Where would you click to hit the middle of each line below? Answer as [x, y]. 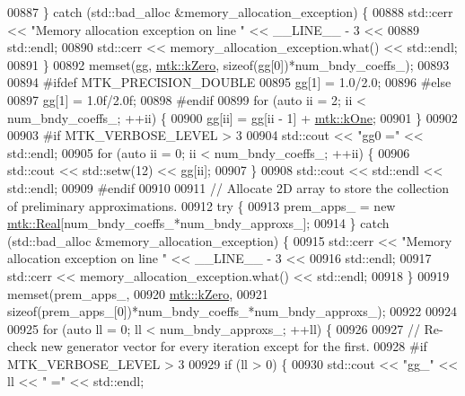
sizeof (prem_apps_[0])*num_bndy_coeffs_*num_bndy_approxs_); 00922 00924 [232, 311]
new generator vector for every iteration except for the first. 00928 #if [234, 346]
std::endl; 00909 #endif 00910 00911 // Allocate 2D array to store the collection [228, 187]
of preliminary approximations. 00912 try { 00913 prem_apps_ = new [202, 205]
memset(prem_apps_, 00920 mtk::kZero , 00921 [138, 293]
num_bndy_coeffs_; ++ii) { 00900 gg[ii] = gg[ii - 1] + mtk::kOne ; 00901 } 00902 [232, 117]
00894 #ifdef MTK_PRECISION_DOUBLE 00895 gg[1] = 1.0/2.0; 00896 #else [229, 82]
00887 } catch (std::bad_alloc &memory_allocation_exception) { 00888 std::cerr [230, 12]
